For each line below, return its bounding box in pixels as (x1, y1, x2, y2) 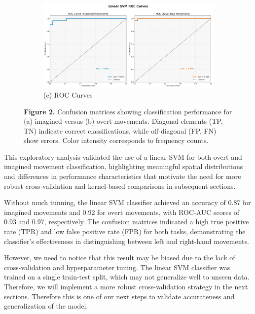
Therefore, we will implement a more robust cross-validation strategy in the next (4, 281, 248, 291)
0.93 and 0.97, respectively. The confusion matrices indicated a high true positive (4, 216, 249, 227)
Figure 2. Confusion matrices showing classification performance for (24, 106, 232, 116)
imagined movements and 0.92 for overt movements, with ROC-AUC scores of (4, 207, 239, 217)
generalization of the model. (4, 301, 88, 311)
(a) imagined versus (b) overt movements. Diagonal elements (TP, (24, 116, 223, 126)
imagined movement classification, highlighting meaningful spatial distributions (4, 161, 243, 172)
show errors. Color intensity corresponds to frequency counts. (24, 135, 209, 145)
